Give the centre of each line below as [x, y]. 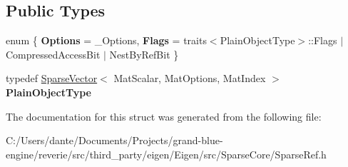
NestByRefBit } [144, 54]
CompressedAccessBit [53, 54]
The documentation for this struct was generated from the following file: [164, 116]
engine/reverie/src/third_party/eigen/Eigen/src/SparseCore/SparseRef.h [166, 154]
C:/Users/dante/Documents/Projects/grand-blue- [114, 140]
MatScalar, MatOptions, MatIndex [190, 78]
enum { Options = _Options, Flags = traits [106, 40]
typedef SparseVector [52, 78]
